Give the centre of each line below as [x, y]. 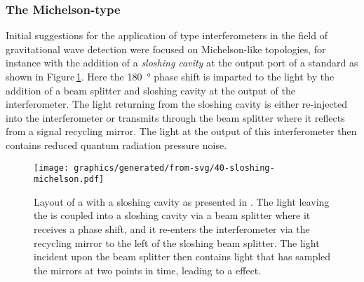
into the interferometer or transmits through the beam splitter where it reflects [175, 117]
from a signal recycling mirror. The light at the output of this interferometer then [181, 131]
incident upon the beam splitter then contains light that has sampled [182, 256]
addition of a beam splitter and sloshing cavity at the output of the [150, 90]
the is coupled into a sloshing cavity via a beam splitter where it [172, 215]
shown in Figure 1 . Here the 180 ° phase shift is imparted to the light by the [170, 76]
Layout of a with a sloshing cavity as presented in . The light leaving [182, 201]
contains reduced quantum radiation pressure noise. [116, 144]
